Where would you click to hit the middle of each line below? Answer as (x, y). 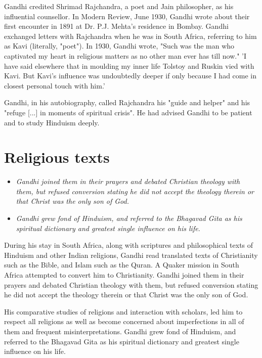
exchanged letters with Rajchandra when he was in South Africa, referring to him (130, 36)
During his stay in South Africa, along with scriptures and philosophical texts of (129, 245)
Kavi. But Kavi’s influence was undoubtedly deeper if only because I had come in (130, 76)
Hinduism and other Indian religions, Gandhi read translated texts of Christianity (131, 255)
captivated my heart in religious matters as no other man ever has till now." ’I (125, 55)
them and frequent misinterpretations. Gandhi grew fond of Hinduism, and (120, 331)
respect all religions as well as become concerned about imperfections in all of (124, 321)
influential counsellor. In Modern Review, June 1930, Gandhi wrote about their (127, 16)
